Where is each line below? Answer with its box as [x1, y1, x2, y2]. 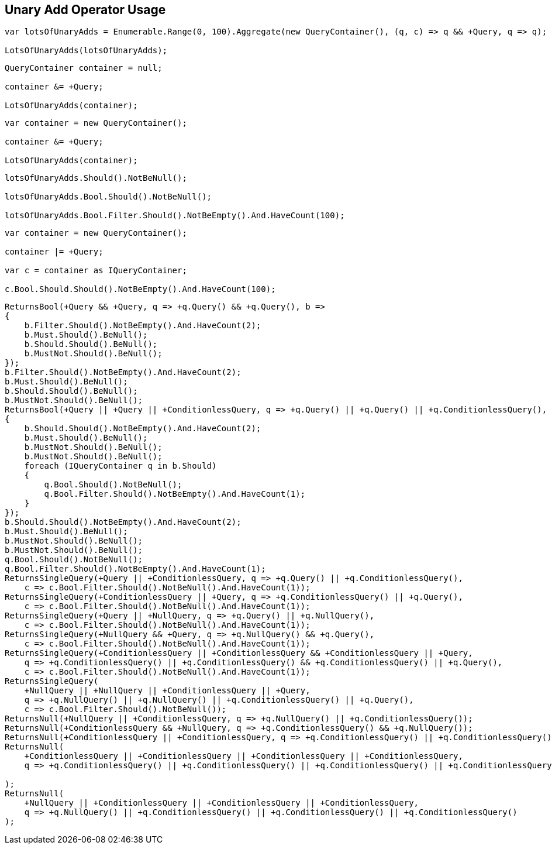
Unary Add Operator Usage [5, 2, 166, 17]
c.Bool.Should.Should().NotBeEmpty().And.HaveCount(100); [5, 284, 276, 294]
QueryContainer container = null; [5, 63, 163, 73]
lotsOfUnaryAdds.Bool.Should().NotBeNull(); [5, 192, 212, 202]
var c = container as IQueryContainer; [5, 266, 187, 276]
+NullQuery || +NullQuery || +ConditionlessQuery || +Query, [24, 686, 310, 696]
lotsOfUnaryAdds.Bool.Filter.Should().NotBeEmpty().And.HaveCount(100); [5, 211, 345, 221]
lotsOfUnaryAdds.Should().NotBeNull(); [5, 173, 187, 183]
